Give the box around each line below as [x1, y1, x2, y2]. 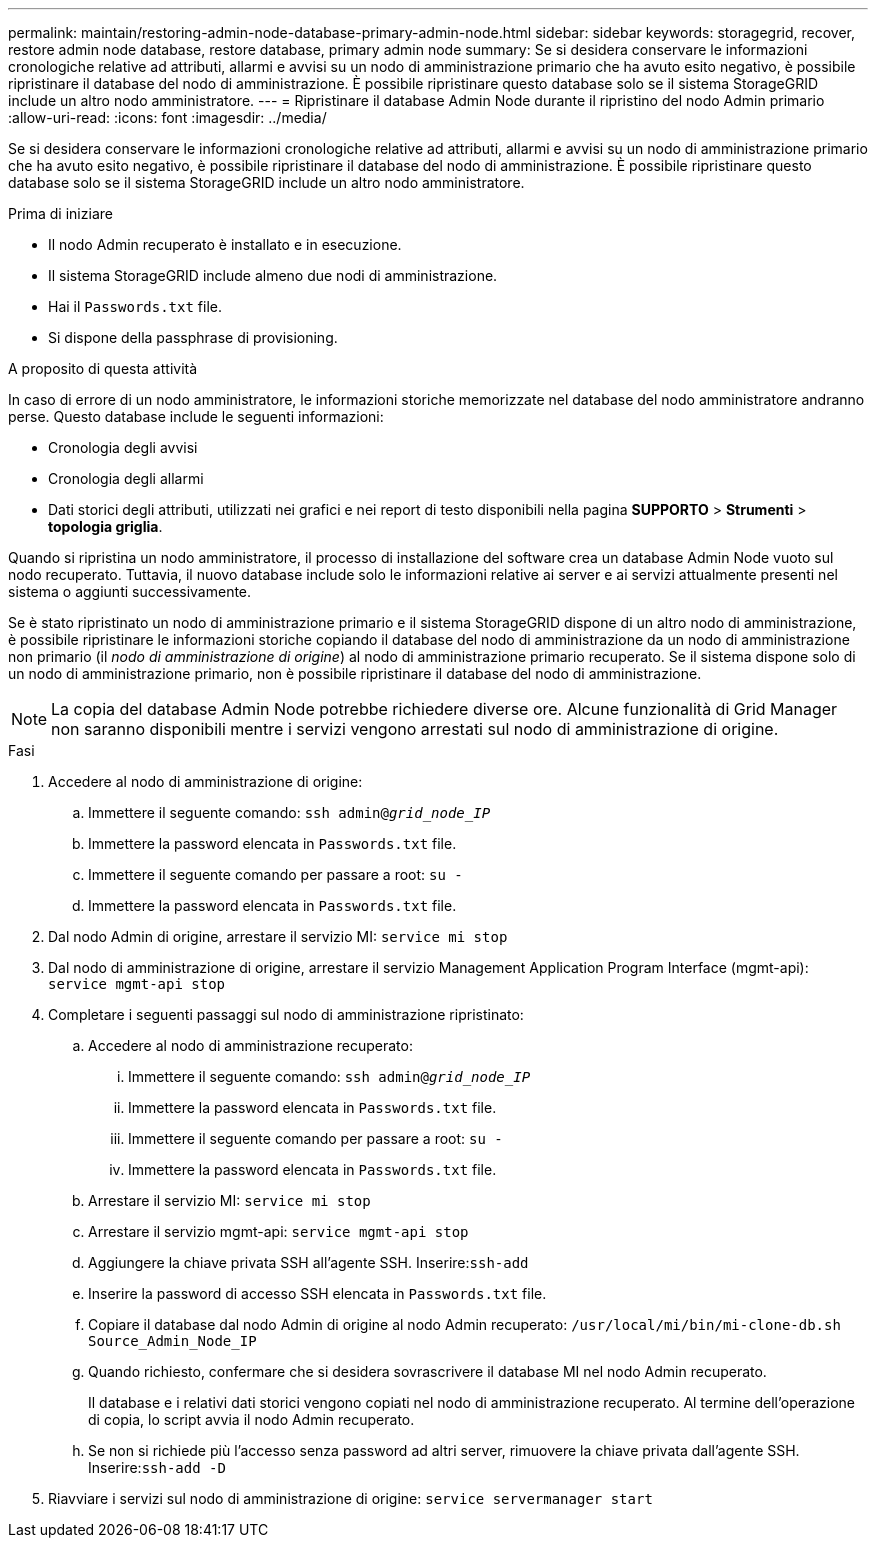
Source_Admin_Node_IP [88, 1333, 257, 1349]
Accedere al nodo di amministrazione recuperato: [88, 1037, 413, 1054]
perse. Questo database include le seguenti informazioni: [8, 408, 384, 425]
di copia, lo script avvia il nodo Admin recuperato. [88, 1411, 415, 1428]
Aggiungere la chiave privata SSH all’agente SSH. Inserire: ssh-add [88, 1254, 529, 1271]
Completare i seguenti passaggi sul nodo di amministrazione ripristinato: [48, 1006, 524, 1023]
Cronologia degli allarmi [48, 470, 204, 487]
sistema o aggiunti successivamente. [8, 583, 252, 600]
